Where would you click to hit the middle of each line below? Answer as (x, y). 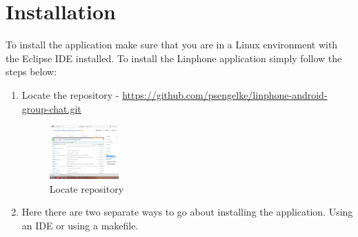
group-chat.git (51, 108)
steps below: (31, 72)
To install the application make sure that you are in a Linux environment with (172, 45)
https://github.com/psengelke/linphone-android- (225, 94)
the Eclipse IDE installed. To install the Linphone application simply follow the (174, 58)
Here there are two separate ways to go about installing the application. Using (187, 212)
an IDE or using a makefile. (80, 225)
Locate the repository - (70, 94)
